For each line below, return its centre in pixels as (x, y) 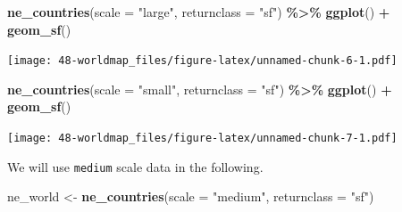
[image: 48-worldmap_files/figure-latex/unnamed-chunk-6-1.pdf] (202, 61)
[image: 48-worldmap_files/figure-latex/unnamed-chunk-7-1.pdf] (202, 139)
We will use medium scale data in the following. (135, 166)
